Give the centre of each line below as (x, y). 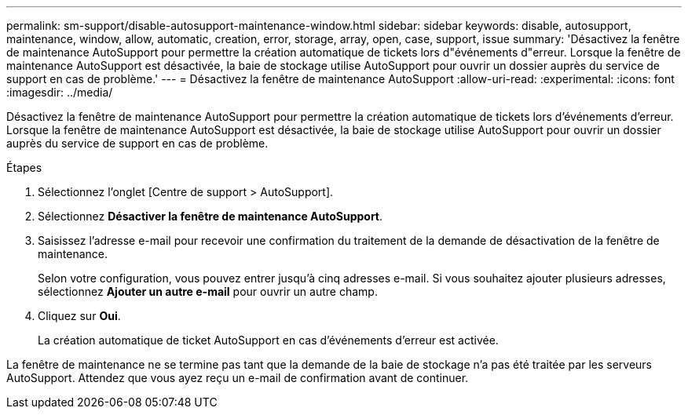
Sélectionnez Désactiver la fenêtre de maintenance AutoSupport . (210, 216)
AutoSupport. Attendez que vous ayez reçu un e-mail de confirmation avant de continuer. (238, 378)
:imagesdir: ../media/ (60, 92)
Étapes (24, 167)
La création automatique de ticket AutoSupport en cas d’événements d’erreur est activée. (268, 340)
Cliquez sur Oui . (79, 316)
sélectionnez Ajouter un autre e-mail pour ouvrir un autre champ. (208, 291)
